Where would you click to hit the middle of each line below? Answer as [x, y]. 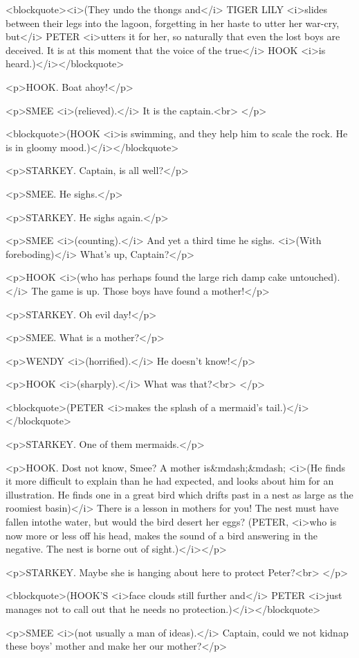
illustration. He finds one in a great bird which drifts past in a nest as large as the [179, 494]
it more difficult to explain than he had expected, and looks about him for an [170, 481]
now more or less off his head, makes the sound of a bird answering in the [162, 535]
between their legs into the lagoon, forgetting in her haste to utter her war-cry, [173, 23]
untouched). [315, 277]
